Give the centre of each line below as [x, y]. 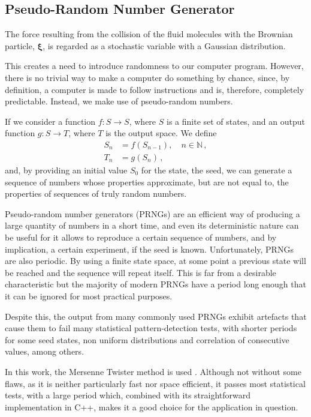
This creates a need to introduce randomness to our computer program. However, [154, 66]
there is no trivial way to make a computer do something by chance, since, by [147, 77]
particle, [20, 45]
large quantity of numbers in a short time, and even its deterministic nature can [152, 225]
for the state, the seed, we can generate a [217, 170]
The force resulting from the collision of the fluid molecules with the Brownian [149, 34]
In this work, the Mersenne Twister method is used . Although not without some [153, 371]
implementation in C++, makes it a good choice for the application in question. [152, 406]
